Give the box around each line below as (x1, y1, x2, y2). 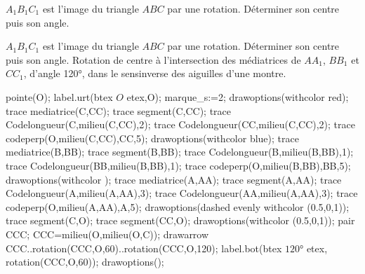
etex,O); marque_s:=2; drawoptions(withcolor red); (126, 89, 349, 104)
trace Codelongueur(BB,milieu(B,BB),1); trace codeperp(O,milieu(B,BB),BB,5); (6, 158, 351, 172)
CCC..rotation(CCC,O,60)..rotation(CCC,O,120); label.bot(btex (6, 240, 282, 255)
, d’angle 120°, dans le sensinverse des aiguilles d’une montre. (23, 66, 286, 81)
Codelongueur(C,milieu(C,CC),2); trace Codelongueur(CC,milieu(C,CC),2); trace (6, 117, 355, 132)
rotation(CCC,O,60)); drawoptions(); (6, 254, 164, 269)
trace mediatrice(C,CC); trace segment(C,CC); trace (6, 103, 232, 118)
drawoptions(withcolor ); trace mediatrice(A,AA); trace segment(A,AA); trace (6, 172, 342, 186)
